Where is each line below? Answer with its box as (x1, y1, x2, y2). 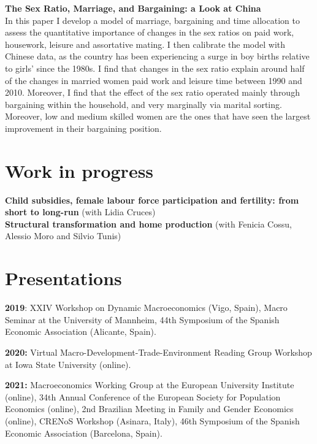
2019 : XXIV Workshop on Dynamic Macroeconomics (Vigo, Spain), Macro (5, 301, 288, 314)
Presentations (5, 266, 122, 291)
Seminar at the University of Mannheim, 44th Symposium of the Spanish (5, 313, 280, 326)
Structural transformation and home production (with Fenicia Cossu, (5, 217, 292, 230)
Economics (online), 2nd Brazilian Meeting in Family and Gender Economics (5, 402, 294, 415)
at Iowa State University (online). (5, 358, 131, 370)
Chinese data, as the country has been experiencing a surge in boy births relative (5, 50, 310, 63)
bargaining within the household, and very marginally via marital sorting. (5, 98, 282, 110)
